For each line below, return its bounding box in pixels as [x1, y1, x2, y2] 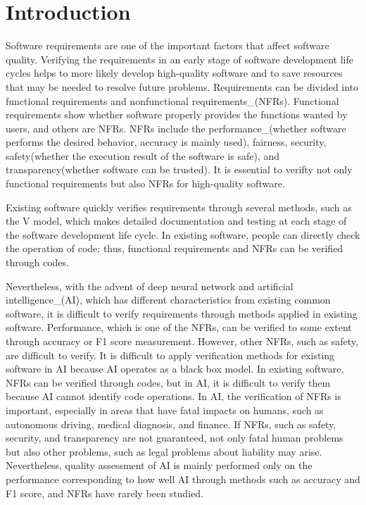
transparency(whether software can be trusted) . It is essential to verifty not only [6, 162, 353, 177]
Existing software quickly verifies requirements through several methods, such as [6, 199, 352, 214]
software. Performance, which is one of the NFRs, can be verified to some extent [6, 320, 352, 335]
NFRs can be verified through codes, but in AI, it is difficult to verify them [6, 375, 331, 389]
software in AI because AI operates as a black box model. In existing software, [6, 361, 344, 376]
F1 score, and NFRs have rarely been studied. [6, 485, 203, 500]
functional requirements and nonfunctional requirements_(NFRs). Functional [6, 93, 339, 108]
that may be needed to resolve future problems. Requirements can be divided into [6, 79, 359, 94]
